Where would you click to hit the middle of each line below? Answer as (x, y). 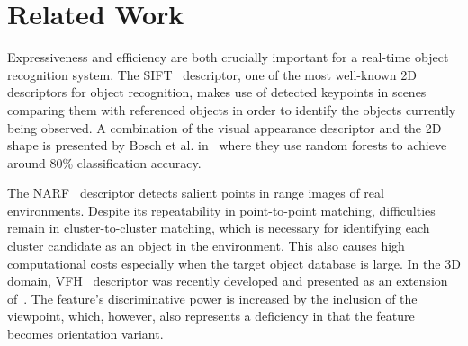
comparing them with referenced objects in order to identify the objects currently (232, 109)
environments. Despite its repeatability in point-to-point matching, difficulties (221, 210)
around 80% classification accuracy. (104, 162)
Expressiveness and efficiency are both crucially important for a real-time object (228, 57)
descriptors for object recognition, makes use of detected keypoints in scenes (217, 92)
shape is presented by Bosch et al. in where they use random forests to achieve (227, 145)
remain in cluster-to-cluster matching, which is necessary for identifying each (219, 228)
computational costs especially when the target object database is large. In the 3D (234, 263)
